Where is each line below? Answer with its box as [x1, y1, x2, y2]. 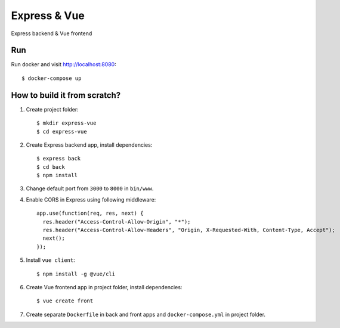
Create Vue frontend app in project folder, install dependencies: [26, 284, 183, 290]
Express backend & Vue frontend [11, 30, 92, 37]
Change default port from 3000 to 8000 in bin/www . [26, 185, 154, 192]
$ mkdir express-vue [36, 120, 97, 126]
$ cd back [36, 163, 65, 170]
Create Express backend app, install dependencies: [26, 141, 153, 148]
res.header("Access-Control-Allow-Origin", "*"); [42, 218, 191, 225]
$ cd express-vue [36, 128, 87, 135]
